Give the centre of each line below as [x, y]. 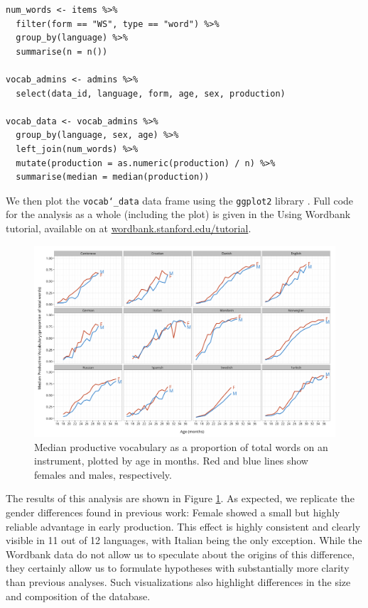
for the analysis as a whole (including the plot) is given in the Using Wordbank [178, 214]
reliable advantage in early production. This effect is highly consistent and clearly [183, 526]
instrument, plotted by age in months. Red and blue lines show [171, 461]
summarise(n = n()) [62, 51]
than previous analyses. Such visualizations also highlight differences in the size [178, 582]
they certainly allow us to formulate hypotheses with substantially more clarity [178, 568]
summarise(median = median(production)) [113, 177]
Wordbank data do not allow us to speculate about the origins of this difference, [180, 554]
